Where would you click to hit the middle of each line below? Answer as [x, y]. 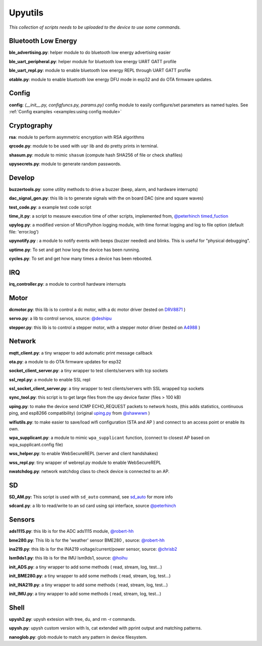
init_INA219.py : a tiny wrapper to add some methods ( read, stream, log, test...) [89, 585]
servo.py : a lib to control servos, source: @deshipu [60, 319]
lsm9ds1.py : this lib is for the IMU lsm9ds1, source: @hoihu [68, 558]
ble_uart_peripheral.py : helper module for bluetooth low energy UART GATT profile [93, 61]
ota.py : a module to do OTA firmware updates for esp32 [65, 361]
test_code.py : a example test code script [50, 207]
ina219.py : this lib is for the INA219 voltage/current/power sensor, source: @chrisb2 [93, 549]
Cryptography [31, 126]
